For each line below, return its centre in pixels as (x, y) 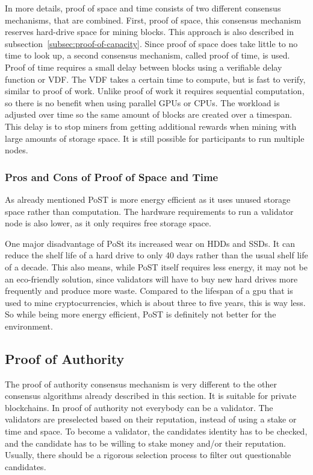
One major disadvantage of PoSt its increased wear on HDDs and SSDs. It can (150, 243)
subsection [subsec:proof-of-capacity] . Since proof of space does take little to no (151, 43)
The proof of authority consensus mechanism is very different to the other (141, 384)
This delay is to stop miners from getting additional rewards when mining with (151, 126)
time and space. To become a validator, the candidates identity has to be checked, (156, 431)
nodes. (17, 150)
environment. (29, 326)
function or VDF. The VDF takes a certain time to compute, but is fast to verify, (155, 79)
